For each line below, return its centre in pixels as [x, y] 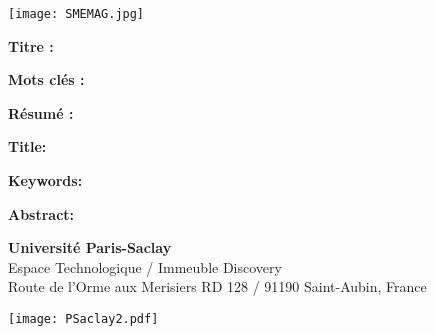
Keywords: [45, 180]
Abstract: [41, 213]
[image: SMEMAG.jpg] [76, 14]
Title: [27, 146]
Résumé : [41, 112]
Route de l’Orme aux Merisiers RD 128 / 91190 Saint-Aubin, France [217, 286]
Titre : [31, 45]
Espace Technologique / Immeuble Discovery [145, 266]
